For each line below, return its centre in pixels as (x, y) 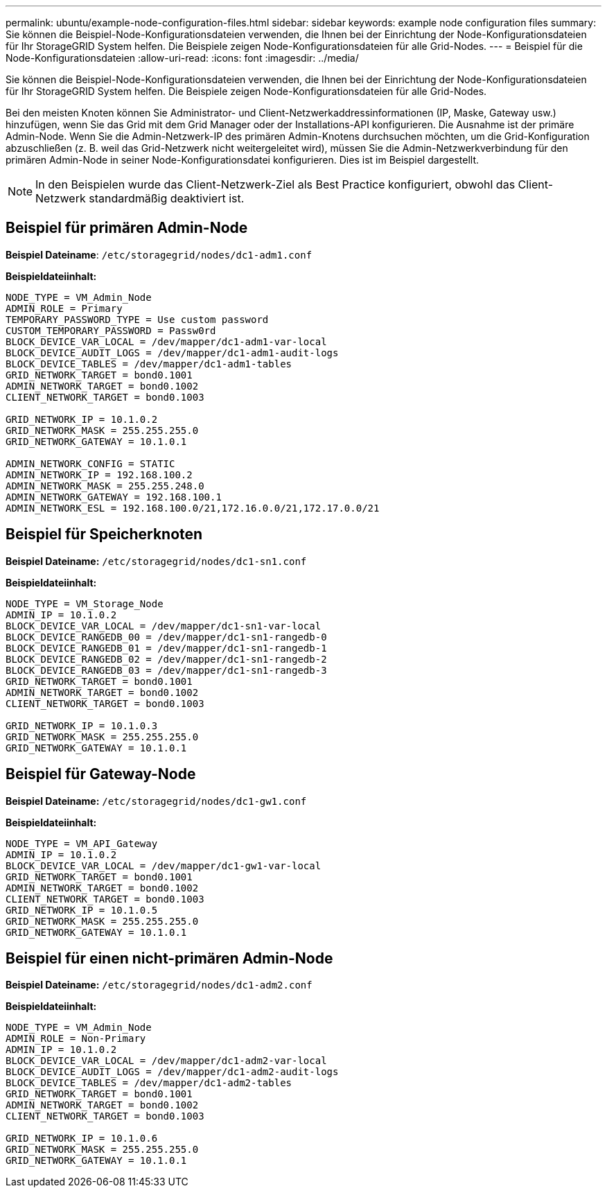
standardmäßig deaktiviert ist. (167, 198)
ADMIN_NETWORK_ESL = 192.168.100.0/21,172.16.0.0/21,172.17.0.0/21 (193, 508)
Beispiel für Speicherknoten (104, 534)
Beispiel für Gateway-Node (101, 774)
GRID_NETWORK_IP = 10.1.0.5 (82, 910)
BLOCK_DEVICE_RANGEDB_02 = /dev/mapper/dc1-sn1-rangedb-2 (166, 659)
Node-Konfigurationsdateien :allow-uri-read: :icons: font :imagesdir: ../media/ (182, 58)
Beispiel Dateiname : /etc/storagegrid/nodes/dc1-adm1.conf (159, 254)
